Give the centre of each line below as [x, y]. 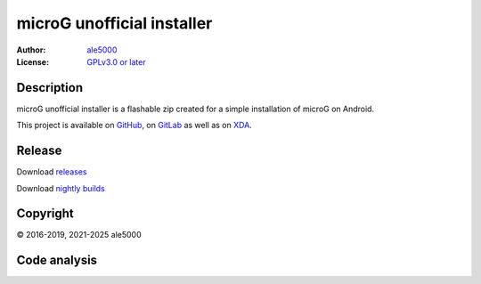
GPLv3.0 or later [116, 61]
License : [33, 61]
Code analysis [57, 260]
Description [50, 88]
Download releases [52, 172]
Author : [31, 50]
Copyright [45, 214]
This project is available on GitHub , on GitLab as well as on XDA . [135, 126]
